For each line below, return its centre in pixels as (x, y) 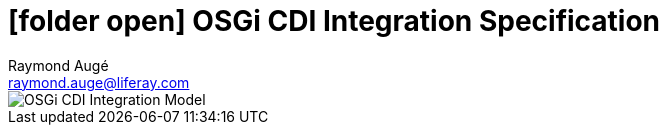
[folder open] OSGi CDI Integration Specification (334, 21)
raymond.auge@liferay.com (99, 82)
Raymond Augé (58, 65)
